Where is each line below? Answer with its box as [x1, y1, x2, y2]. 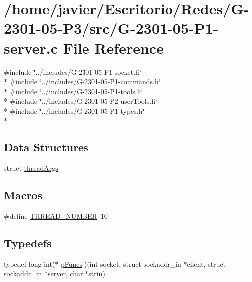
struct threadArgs [4, 163, 58, 173]
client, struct [187, 258, 226, 269]
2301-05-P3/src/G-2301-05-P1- [4, 18, 219, 38]
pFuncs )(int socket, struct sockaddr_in [60, 258, 181, 269]
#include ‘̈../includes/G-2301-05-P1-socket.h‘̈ [4, 66, 141, 77]
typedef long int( [4, 258, 55, 269]
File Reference [63, 37, 164, 58]
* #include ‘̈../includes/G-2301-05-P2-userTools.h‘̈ [4, 96, 157, 106]
